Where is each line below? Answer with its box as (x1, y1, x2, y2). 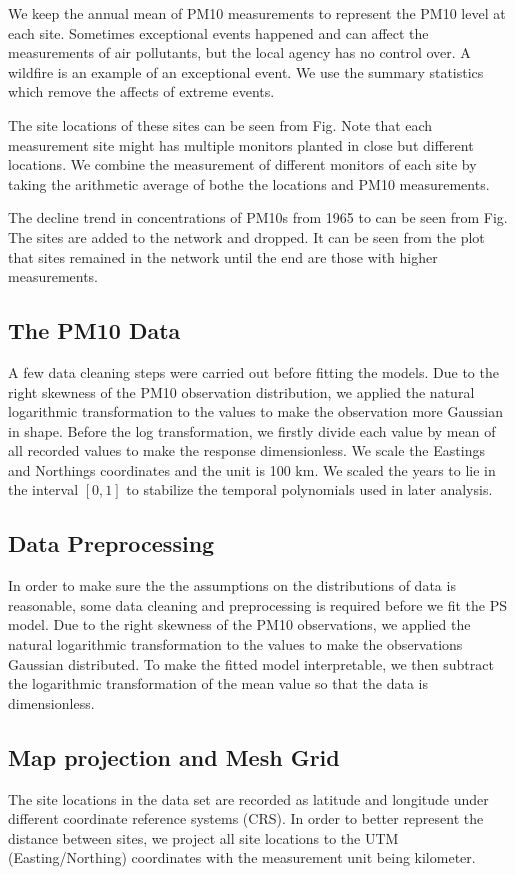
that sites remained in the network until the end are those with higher (8, 246, 438, 267)
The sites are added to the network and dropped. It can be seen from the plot (8, 226, 485, 247)
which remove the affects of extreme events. (8, 81, 275, 102)
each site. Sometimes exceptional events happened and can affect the (8, 22, 429, 43)
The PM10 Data (8, 315, 181, 346)
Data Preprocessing (8, 528, 215, 559)
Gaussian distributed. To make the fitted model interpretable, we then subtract (8, 653, 494, 674)
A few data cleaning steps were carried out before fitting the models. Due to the (8, 361, 499, 382)
